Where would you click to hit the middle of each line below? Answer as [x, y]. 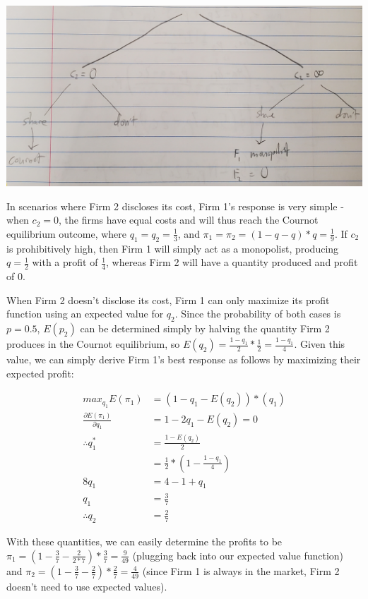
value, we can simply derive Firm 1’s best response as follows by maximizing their [184, 359]
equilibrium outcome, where [67, 233]
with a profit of [65, 262]
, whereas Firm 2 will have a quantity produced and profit [232, 262]
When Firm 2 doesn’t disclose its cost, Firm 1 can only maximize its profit [168, 299]
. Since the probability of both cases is [258, 314]
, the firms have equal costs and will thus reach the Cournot [188, 220]
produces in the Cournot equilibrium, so [93, 344]
